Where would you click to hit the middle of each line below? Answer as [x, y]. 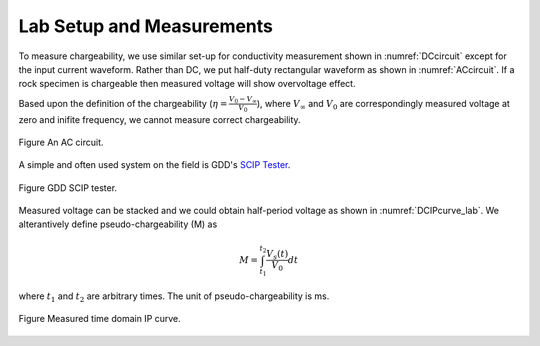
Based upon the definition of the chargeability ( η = [123, 103]
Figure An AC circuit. [61, 142]
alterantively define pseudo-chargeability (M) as [118, 224]
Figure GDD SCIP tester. [68, 187]
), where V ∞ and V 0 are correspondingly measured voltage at [383, 104]
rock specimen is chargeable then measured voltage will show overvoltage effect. [187, 84]
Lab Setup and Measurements [146, 26]
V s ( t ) [277, 255]
